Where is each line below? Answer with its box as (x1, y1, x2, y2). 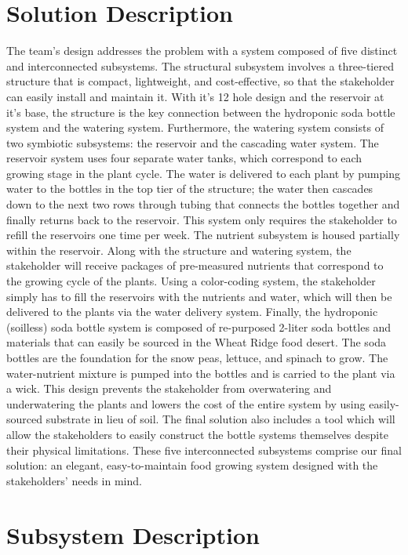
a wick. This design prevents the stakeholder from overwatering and (6, 380, 332, 397)
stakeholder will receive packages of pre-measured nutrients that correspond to (6, 257, 384, 274)
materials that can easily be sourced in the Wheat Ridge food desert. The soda (6, 334, 387, 350)
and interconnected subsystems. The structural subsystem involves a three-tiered (6, 57, 394, 74)
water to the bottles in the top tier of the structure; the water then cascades (6, 180, 373, 197)
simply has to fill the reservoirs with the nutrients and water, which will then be (6, 288, 392, 304)
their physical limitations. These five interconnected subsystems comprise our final (6, 441, 402, 458)
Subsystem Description (6, 518, 260, 550)
